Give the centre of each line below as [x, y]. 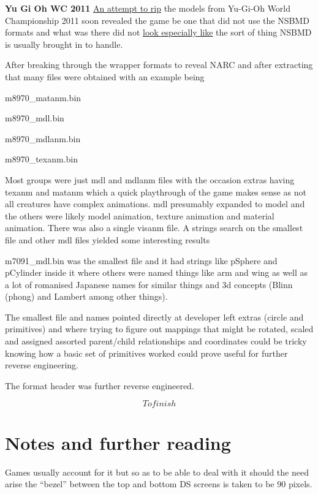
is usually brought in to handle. [64, 44]
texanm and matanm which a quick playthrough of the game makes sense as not [156, 192]
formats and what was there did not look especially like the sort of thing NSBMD [158, 32]
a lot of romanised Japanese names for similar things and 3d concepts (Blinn [149, 284]
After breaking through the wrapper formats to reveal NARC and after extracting [159, 65]
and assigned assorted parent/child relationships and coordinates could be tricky [156, 341]
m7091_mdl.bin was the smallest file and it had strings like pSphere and [141, 260]
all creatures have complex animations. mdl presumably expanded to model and [155, 204]
